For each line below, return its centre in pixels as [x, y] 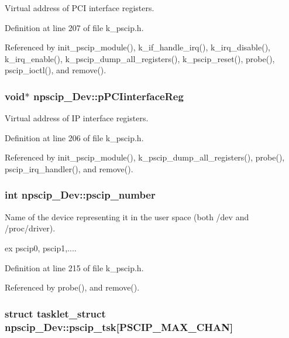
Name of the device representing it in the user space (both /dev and [127, 216]
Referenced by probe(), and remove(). [72, 287]
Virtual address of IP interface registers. [77, 118]
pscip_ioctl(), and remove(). [56, 70]
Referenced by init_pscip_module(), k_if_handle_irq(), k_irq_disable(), [137, 47]
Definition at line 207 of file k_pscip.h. [74, 27]
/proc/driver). [30, 228]
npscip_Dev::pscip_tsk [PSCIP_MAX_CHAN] [119, 327]
